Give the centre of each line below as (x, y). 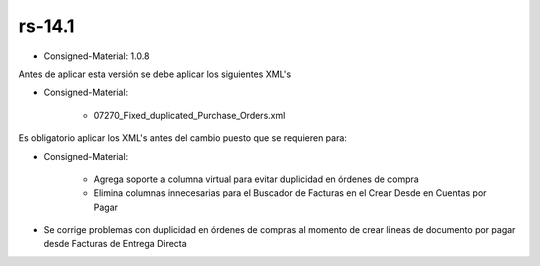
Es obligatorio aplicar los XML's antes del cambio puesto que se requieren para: (182, 138)
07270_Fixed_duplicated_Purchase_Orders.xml (189, 115)
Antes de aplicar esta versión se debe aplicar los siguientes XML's (155, 74)
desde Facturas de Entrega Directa (115, 244)
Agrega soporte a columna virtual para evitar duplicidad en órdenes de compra (256, 179)
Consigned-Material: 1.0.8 (96, 56)
